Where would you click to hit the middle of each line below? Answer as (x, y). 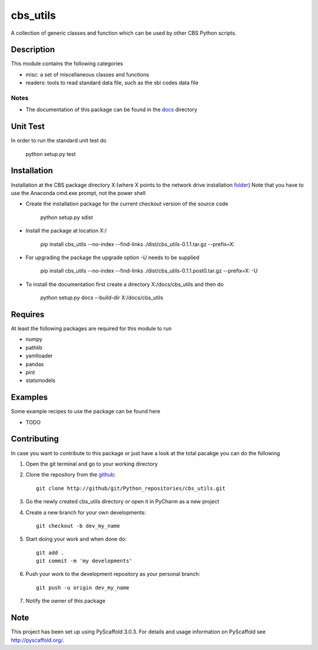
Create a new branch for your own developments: (86, 512)
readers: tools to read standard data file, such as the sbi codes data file (112, 83)
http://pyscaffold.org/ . (38, 640)
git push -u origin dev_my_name (83, 588)
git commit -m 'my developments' (84, 561)
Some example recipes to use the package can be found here (86, 412)
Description (33, 50)
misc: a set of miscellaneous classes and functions (87, 74)
